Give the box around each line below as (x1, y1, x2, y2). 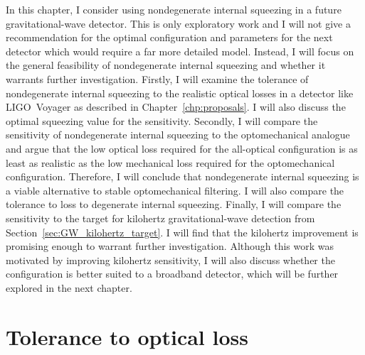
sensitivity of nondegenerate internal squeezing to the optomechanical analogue (6, 127, 350, 142)
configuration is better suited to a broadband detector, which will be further (6, 266, 339, 281)
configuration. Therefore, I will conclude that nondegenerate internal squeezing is (6, 169, 359, 184)
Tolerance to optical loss (6, 322, 248, 351)
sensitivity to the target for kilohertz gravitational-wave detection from (6, 210, 315, 225)
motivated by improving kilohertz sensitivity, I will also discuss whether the (6, 252, 335, 267)
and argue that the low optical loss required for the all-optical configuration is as (6, 141, 358, 155)
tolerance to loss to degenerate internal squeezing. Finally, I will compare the (6, 197, 342, 212)
